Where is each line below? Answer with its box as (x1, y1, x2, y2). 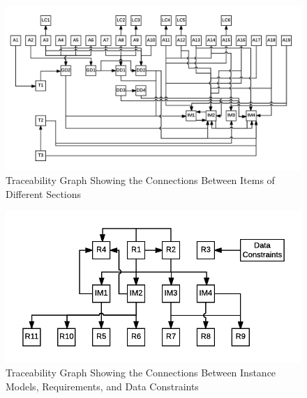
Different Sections (6, 187, 82, 201)
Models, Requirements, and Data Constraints (6, 379, 199, 394)
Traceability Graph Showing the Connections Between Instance (6, 365, 276, 380)
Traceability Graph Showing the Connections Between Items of (6, 173, 275, 187)
